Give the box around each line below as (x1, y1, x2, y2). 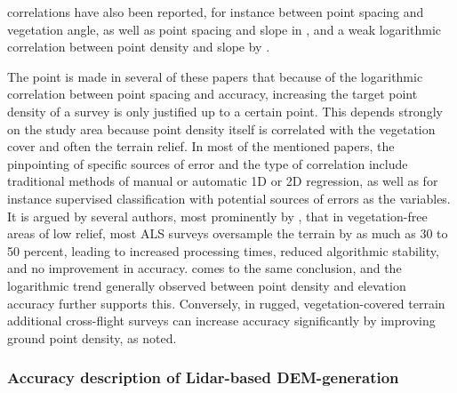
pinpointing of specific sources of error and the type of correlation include (7, 154, 408, 172)
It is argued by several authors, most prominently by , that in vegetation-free (7, 206, 428, 225)
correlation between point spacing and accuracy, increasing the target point (7, 84, 418, 103)
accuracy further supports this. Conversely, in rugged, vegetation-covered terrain (7, 293, 445, 312)
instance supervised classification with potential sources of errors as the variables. (7, 188, 451, 207)
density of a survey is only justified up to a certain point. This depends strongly (7, 101, 443, 120)
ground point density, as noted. (7, 328, 177, 347)
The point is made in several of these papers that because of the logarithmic (7, 67, 423, 85)
